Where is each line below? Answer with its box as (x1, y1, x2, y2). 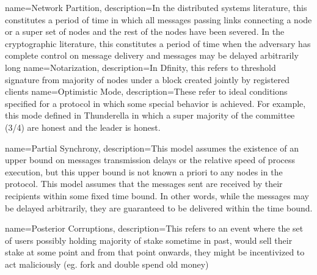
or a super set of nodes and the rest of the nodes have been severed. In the (5, 25, 285, 38)
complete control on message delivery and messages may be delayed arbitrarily (5, 49, 299, 62)
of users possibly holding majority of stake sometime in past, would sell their (5, 233, 293, 246)
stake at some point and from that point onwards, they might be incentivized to (5, 246, 305, 258)
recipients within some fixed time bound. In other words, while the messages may (5, 189, 309, 202)
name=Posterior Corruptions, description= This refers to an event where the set (5, 222, 304, 235)
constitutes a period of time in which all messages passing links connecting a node (5, 13, 312, 26)
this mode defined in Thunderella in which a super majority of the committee (5, 109, 295, 122)
